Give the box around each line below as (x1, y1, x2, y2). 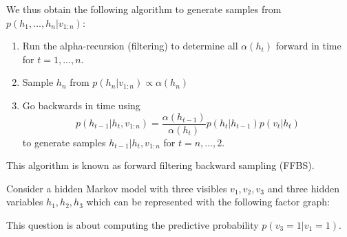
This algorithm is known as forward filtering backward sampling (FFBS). (6, 158, 315, 172)
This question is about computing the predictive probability (6, 218, 259, 232)
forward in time (275, 38, 341, 53)
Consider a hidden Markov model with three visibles (6, 181, 227, 195)
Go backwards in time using (22, 98, 140, 112)
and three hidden (267, 181, 339, 195)
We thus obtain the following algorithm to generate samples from (6, 2, 282, 16)
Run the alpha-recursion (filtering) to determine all (22, 38, 238, 53)
